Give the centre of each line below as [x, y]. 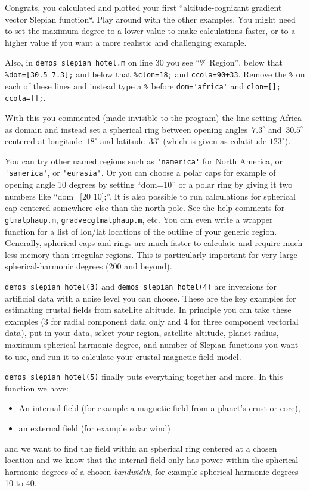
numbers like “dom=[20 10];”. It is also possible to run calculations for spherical [150, 196]
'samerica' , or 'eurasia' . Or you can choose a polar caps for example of [140, 173]
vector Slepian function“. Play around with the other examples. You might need [150, 19]
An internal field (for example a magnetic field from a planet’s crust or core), [159, 408]
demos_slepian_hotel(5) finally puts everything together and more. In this [144, 376]
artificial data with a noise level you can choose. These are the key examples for [151, 298]
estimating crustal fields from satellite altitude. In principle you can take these [148, 310]
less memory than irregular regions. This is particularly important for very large [151, 254]
